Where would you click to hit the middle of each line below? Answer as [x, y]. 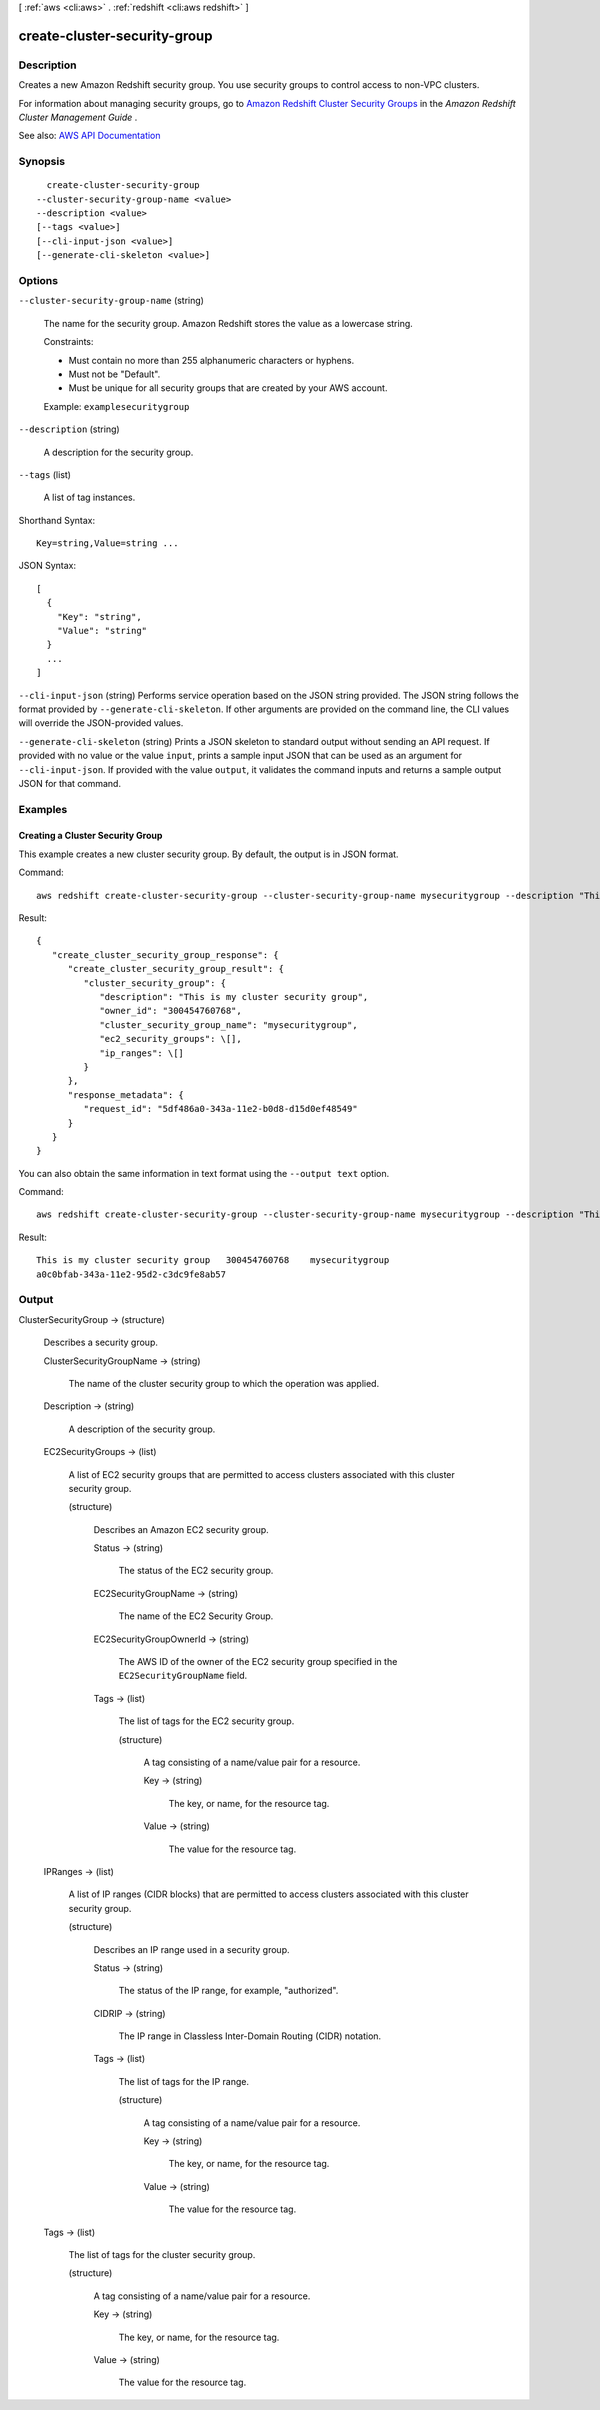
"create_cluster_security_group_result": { [176, 969]
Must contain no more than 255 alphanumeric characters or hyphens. [211, 360]
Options [38, 280]
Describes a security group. [101, 1342]
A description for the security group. [118, 452]
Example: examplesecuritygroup [116, 406]
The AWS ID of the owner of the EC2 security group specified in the [258, 1662]
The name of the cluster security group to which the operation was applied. [224, 1383]
